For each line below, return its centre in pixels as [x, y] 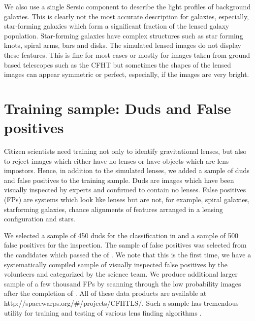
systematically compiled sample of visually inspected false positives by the [116, 264]
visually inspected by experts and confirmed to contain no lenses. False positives [125, 190]
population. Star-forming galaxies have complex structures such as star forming [124, 35]
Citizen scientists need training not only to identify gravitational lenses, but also [125, 151]
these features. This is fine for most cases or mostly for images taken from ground [127, 54]
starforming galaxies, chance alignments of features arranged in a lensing [113, 209]
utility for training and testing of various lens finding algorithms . [103, 312]
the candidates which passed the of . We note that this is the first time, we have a [128, 254]
